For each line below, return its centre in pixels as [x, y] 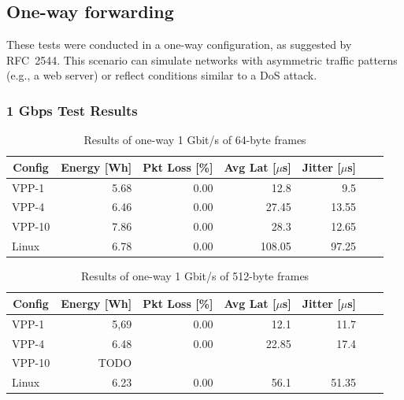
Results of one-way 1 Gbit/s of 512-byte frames [195, 276]
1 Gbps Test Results [72, 110]
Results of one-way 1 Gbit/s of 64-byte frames [195, 140]
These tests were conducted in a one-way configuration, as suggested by [179, 44]
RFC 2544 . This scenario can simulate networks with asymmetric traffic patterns [202, 59]
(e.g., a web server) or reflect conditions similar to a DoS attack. [162, 75]
